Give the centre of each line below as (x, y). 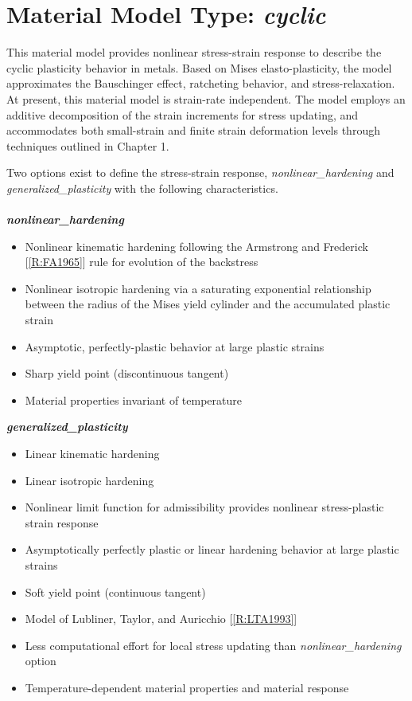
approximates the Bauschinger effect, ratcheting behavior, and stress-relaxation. (201, 83)
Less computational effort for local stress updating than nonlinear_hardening (213, 645)
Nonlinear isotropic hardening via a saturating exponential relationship (198, 288)
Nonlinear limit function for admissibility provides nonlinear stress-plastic (204, 507)
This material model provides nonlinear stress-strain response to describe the (194, 52)
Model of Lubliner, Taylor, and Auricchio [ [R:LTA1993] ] (161, 619)
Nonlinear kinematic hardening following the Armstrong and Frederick (196, 246)
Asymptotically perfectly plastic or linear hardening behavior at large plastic (212, 549)
